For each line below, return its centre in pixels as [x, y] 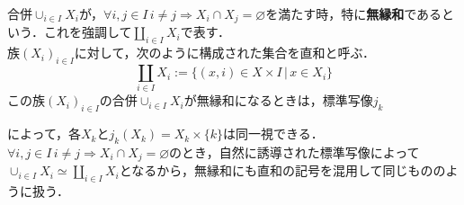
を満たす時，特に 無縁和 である [354, 13]
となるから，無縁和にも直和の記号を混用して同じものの [282, 170]
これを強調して [88, 32]
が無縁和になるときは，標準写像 [278, 100]
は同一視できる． [273, 134]
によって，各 [44, 134]
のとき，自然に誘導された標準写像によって [294, 152]
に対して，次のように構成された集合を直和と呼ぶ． [225, 53]
